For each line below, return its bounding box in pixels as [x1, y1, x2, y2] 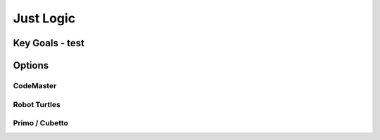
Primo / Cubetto [13, 118, 68, 128]
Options [13, 59, 49, 71]
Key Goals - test [13, 37, 84, 49]
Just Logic [13, 10, 76, 26]
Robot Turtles [13, 99, 61, 109]
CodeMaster [13, 80, 57, 90]
